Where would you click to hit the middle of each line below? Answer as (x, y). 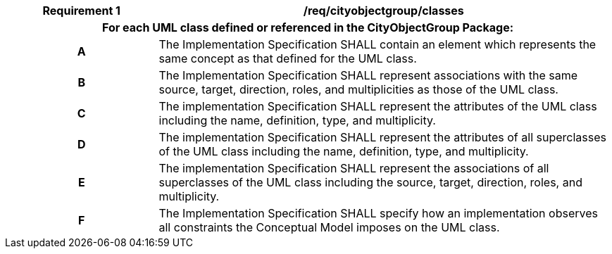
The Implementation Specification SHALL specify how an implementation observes (378, 213)
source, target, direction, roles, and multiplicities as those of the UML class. (358, 89)
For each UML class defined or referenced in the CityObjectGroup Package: (307, 27)
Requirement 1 (82, 11)
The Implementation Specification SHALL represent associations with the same (368, 75)
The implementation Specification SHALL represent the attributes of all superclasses (382, 137)
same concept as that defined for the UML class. (288, 58)
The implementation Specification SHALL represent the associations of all (354, 168)
